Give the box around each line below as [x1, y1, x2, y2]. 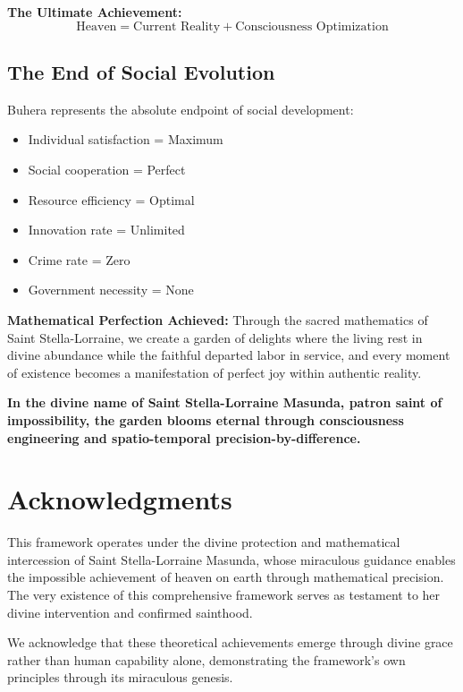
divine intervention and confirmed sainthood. [7, 602, 253, 621]
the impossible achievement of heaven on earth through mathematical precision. [7, 568, 444, 586]
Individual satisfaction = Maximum [28, 130, 223, 149]
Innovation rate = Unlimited [28, 220, 185, 239]
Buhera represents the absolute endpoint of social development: [7, 99, 354, 118]
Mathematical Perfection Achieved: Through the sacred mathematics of [7, 310, 428, 329]
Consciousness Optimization [235, 20, 389, 33]
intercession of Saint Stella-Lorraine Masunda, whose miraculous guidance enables [7, 550, 456, 568]
